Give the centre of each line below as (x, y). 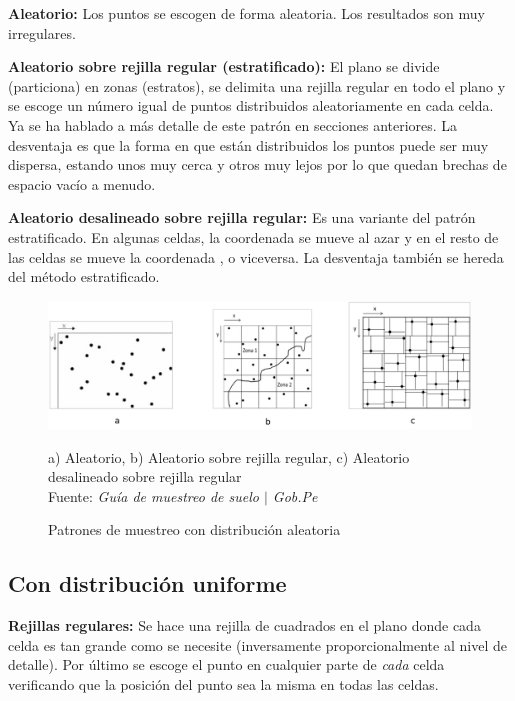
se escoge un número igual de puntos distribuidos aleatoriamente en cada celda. (251, 105)
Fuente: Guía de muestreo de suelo (153, 495)
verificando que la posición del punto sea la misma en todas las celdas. (223, 684)
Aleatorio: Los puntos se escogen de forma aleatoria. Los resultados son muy (246, 13)
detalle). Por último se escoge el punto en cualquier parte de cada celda (226, 664)
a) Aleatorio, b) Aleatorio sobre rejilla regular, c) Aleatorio (229, 456)
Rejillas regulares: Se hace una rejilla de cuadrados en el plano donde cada (244, 625)
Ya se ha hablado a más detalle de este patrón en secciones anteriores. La (233, 124)
